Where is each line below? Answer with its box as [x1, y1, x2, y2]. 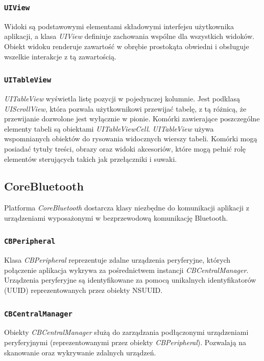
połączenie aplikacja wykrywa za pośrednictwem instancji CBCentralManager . [4, 264, 249, 275]
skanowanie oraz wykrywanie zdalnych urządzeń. [4, 347, 156, 357]
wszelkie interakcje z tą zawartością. [4, 51, 116, 61]
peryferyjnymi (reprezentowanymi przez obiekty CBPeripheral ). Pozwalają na [4, 337, 246, 348]
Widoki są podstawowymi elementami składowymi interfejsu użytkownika [4, 20, 234, 31]
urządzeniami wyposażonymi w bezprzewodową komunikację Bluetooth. [4, 212, 228, 223]
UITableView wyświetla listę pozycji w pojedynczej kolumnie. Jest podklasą [4, 93, 240, 103]
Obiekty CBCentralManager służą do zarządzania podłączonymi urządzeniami [4, 327, 249, 337]
